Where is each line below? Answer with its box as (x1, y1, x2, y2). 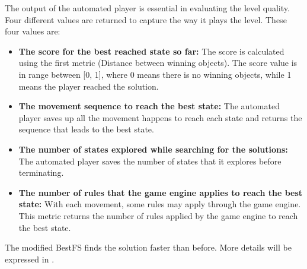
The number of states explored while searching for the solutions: (18, 143, 288, 155)
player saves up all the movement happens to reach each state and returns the (18, 111, 302, 124)
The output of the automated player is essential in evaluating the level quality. (5, 2, 290, 14)
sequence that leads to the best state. (18, 123, 154, 135)
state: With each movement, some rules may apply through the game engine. (18, 198, 301, 210)
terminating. (18, 166, 64, 179)
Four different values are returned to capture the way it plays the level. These (5, 13, 287, 26)
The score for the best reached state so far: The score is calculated (18, 45, 284, 57)
